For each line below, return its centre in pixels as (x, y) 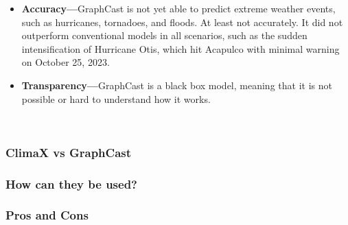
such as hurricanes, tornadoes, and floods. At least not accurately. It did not (182, 22)
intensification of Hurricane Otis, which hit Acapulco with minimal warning (181, 48)
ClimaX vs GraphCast (69, 152)
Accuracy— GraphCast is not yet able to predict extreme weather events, (178, 8)
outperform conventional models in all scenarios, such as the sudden (164, 35)
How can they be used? (71, 183)
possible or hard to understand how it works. (116, 98)
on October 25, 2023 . (66, 62)
